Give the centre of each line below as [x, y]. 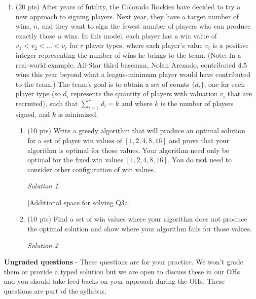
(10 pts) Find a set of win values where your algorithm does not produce [137, 219]
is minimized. [78, 114]
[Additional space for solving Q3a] [79, 202]
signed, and [33, 114]
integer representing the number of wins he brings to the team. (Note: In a [128, 55]
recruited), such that [47, 103]
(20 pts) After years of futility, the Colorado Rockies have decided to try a [128, 6]
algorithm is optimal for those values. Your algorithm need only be [128, 150]
